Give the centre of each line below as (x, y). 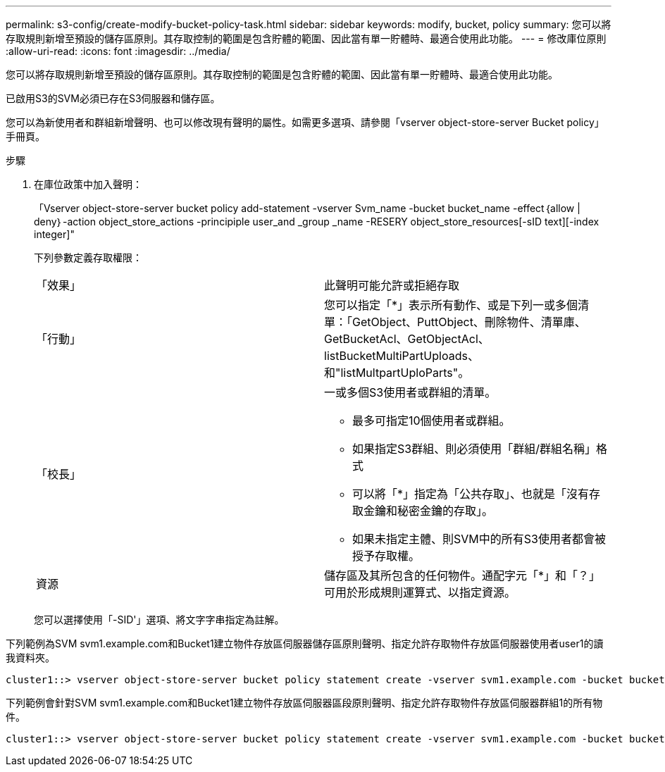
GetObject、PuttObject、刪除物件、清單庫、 (469, 322)
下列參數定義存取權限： (88, 257)
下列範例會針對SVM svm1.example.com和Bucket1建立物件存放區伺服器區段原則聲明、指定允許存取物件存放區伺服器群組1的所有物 (304, 703)
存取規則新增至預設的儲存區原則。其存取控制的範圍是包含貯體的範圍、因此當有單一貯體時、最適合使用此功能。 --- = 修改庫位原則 (306, 38)
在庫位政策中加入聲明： (88, 184)
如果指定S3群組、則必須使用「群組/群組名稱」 (474, 449)
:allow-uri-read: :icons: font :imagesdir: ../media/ (118, 51)
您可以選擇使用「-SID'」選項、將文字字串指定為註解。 (159, 620)
